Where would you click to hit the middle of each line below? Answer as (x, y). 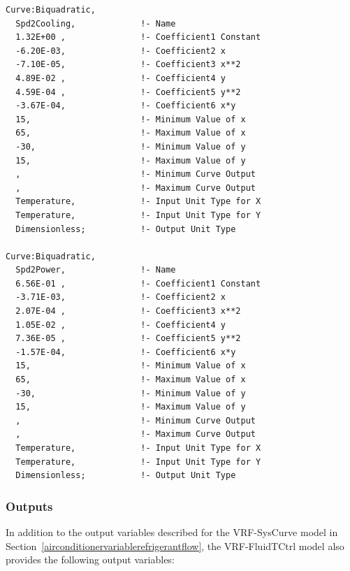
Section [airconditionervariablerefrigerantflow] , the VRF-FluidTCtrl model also (175, 545)
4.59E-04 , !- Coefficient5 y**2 (128, 92)
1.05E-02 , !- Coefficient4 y (121, 325)
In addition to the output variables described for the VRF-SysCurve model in (172, 532)
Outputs (29, 506)
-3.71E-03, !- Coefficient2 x (121, 297)
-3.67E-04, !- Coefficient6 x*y (126, 106)
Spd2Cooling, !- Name (96, 23)
